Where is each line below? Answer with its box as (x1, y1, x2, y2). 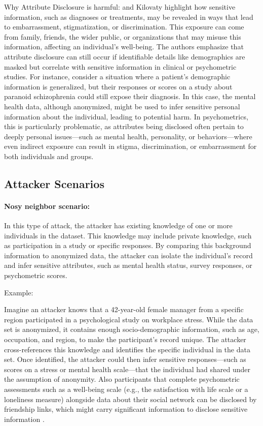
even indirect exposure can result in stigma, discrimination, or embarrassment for (4, 141, 257, 151)
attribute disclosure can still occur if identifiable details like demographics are (4, 51, 245, 62)
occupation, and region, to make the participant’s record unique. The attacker (4, 334, 246, 345)
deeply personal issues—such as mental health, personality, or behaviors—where (4, 131, 252, 141)
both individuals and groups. (4, 150, 94, 161)
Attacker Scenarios (4, 175, 104, 191)
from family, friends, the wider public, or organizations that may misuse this (4, 31, 241, 42)
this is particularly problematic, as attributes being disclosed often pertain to (4, 121, 244, 132)
